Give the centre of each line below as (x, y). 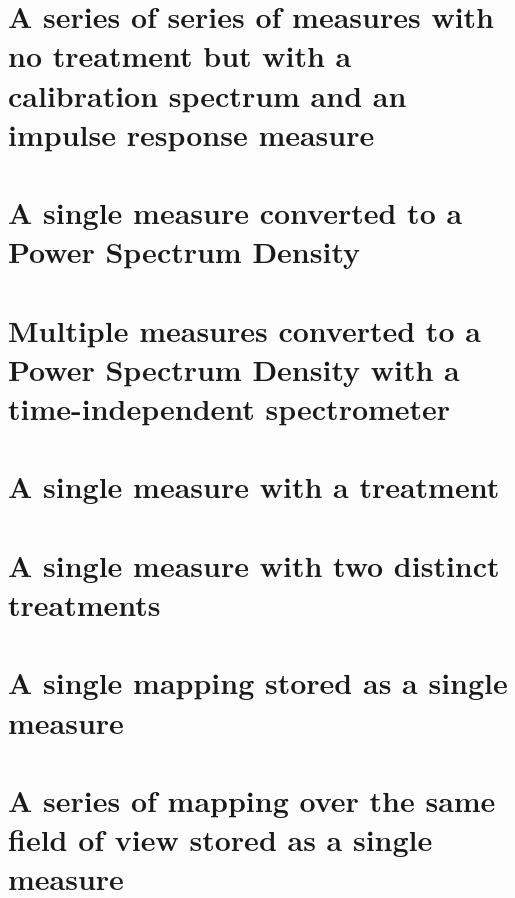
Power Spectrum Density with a (234, 368)
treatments (84, 604)
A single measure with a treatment (254, 486)
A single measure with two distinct (254, 564)
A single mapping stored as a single (258, 682)
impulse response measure (191, 133)
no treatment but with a (180, 55)
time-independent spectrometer (229, 408)
